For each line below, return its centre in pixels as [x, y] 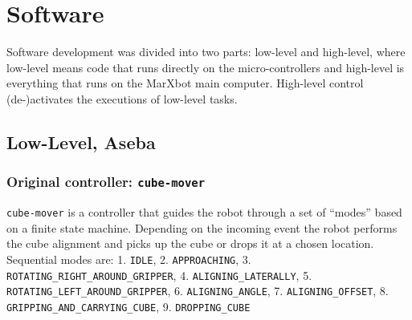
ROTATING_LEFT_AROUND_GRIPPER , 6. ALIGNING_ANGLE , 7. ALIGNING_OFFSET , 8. [198, 291]
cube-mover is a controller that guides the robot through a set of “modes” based [204, 212]
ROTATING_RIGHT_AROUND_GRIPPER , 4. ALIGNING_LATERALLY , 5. [159, 275]
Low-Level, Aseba [81, 142]
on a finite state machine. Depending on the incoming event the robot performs [202, 227]
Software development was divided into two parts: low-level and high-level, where [206, 52]
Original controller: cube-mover [106, 182]
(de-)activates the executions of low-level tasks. [122, 98]
